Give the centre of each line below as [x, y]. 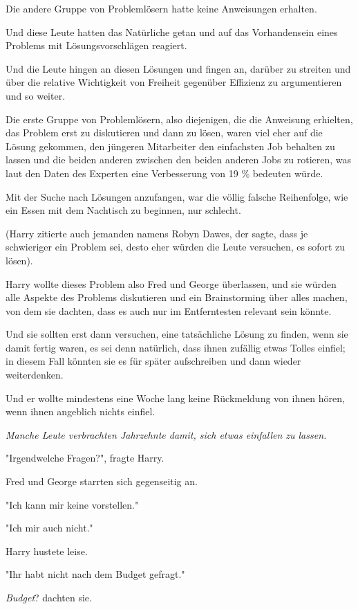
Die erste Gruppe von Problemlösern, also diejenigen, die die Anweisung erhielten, [179, 119]
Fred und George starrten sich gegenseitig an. [102, 481]
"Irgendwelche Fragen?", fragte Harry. [85, 458]
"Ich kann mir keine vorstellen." [72, 504]
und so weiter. [36, 95]
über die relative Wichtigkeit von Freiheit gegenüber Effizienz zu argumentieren [174, 82]
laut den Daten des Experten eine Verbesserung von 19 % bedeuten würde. [164, 173]
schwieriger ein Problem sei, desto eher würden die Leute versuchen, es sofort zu [176, 247]
